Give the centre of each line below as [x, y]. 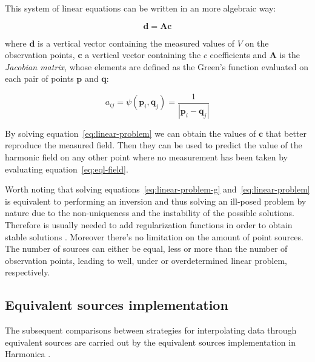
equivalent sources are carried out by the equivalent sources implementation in [150, 342]
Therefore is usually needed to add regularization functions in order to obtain [149, 225]
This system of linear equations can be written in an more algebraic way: [141, 8]
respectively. [28, 272]
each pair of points [39, 78]
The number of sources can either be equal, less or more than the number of [146, 248]
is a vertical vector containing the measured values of [136, 43]
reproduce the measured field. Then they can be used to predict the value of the [154, 145]
